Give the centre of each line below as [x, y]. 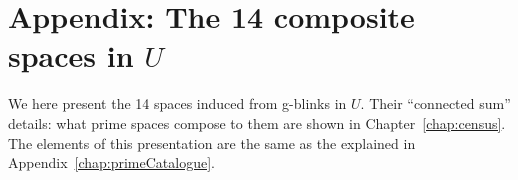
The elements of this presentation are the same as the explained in [212, 142]
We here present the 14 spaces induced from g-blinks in [177, 103]
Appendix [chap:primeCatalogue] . [111, 162]
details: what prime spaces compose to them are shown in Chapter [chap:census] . [257, 122]
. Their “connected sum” [435, 103]
